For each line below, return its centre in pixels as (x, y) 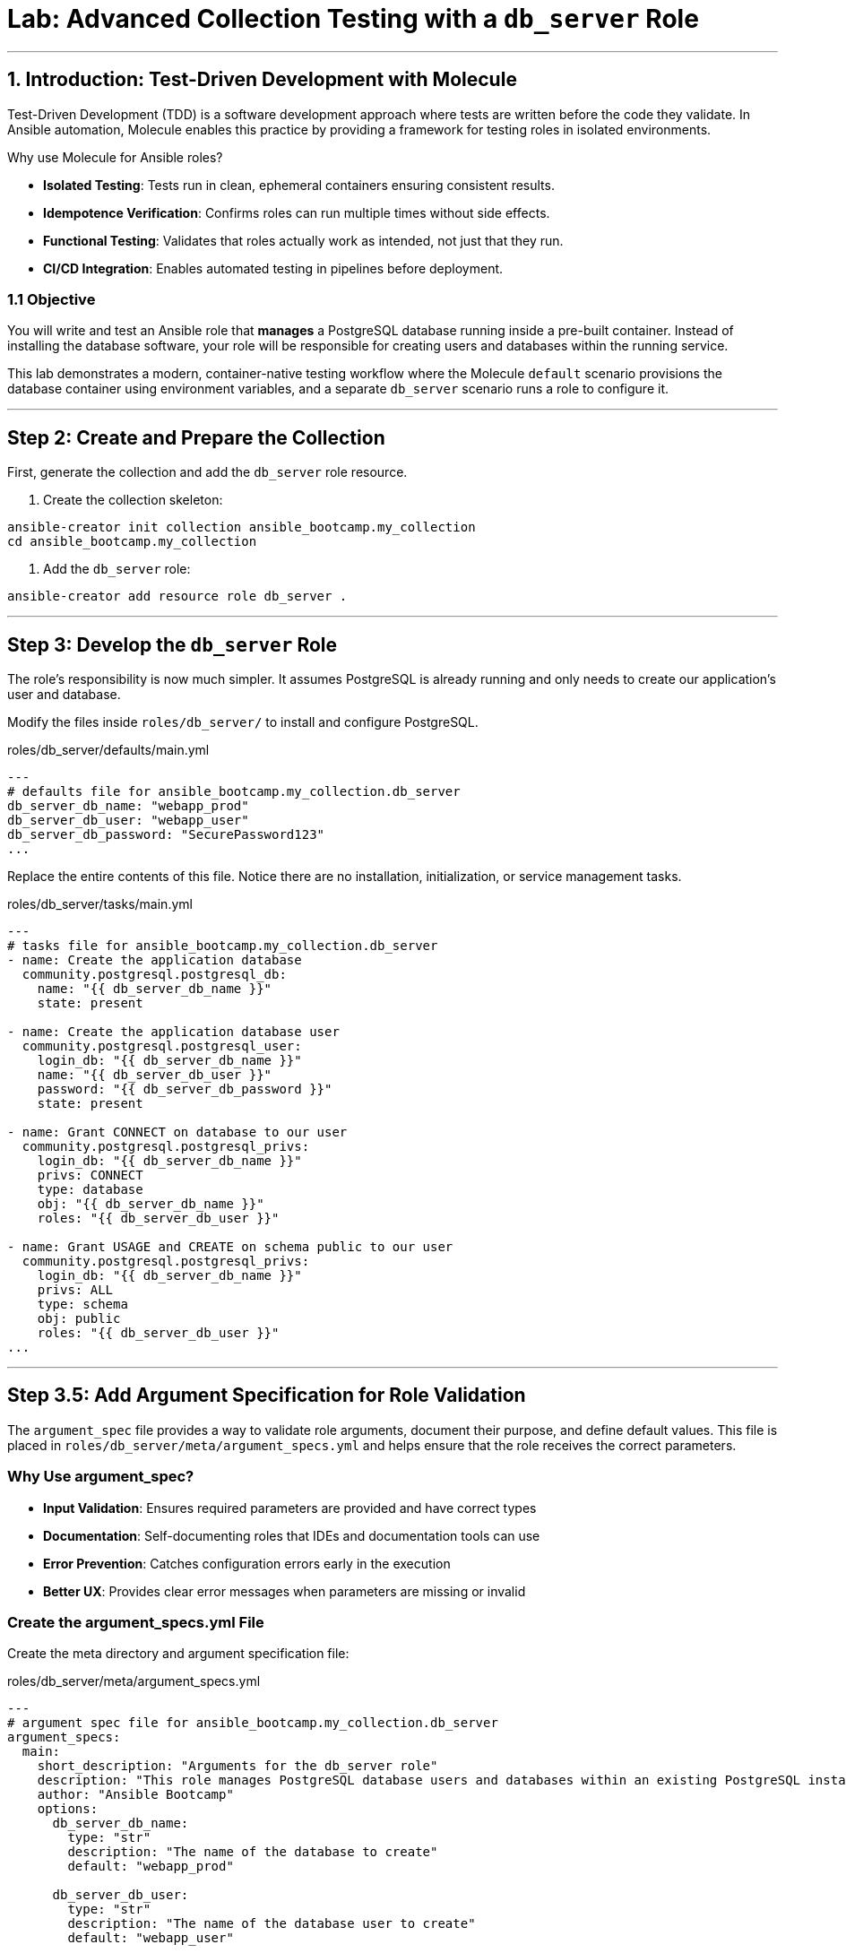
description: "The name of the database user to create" (272, 1924)
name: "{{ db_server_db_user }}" (155, 1075)
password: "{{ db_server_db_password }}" (185, 1089)
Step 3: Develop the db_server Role (172, 644)
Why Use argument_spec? (101, 1477)
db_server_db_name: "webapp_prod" (128, 806)
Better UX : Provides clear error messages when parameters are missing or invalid (285, 1591)
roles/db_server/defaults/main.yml (108, 750)
